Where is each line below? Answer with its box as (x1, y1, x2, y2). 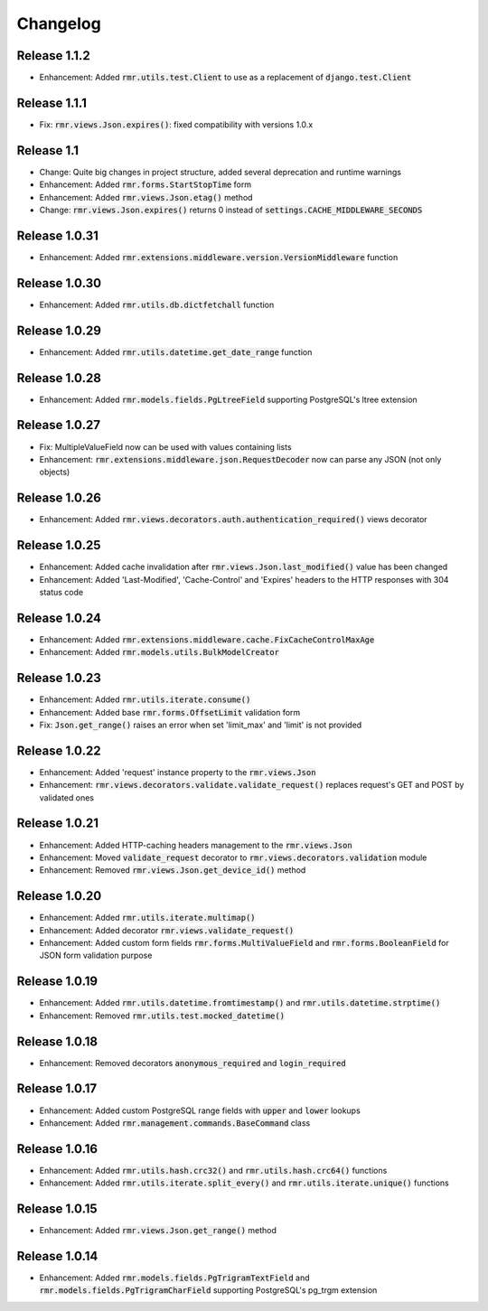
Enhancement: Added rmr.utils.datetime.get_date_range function (39, 346, 313, 357)
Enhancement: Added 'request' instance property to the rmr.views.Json (39, 766, 316, 777)
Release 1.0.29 (16, 323, 101, 338)
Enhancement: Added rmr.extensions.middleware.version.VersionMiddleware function (39, 251, 399, 262)
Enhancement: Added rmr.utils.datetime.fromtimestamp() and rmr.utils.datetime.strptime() (39, 997, 441, 1008)
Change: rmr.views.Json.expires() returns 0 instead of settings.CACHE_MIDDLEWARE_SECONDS (39, 204, 423, 216)
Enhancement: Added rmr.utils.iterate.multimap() (39, 913, 256, 923)
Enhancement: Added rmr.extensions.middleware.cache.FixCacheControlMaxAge (39, 633, 375, 645)
